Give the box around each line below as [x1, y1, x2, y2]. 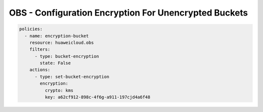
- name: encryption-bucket [24, 33, 89, 38]
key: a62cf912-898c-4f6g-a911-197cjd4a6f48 [44, 94, 150, 100]
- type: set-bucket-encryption [35, 74, 110, 79]
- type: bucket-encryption [35, 54, 99, 59]
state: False [39, 60, 71, 66]
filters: [29, 47, 51, 52]
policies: [19, 26, 43, 32]
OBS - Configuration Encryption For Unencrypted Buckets [9, 7, 248, 18]
